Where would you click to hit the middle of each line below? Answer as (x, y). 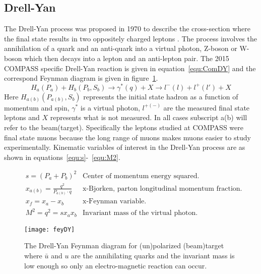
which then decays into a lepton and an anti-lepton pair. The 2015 (127, 58)
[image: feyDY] (50, 229)
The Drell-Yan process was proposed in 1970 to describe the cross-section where (127, 29)
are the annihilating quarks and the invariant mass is (153, 256)
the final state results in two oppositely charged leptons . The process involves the (130, 38)
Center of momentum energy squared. (141, 176)
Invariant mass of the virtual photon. (140, 213)
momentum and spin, (37, 107)
